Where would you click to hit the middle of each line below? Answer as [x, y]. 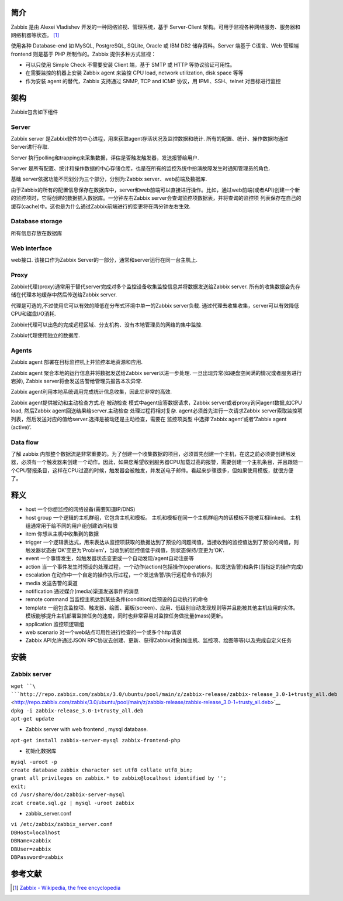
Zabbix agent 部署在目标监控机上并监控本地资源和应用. [77, 362]
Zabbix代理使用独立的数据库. [45, 335]
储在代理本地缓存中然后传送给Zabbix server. [64, 295]
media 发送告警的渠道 [52, 583]
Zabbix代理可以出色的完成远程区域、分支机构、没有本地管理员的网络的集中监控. [107, 325]
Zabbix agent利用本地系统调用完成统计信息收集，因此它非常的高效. [91, 392]
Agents [21, 350]
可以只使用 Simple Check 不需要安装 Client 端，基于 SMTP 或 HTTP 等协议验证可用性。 [130, 65]
